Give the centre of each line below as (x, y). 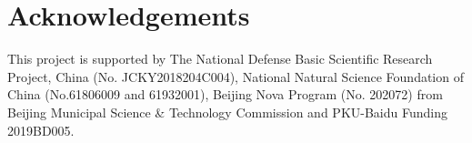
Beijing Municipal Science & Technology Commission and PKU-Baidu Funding (227, 112)
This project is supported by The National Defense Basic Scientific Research (220, 59)
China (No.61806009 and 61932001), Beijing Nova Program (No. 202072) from (225, 94)
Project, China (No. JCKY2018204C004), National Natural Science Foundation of (236, 76)
